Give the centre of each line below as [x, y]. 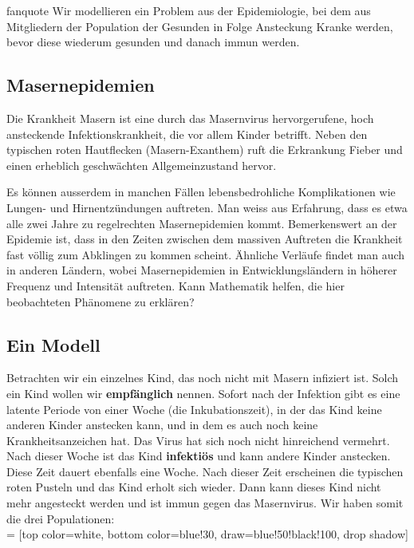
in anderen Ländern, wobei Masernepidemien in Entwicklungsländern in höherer [202, 270]
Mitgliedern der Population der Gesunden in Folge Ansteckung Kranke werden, [200, 26]
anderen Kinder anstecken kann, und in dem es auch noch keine [162, 425]
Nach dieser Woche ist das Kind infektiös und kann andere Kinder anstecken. [199, 456]
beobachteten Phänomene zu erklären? [101, 301]
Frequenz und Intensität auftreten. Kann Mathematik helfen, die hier [175, 285]
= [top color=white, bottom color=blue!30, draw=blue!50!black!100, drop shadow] [207, 534]
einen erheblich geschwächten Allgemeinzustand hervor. [142, 165]
